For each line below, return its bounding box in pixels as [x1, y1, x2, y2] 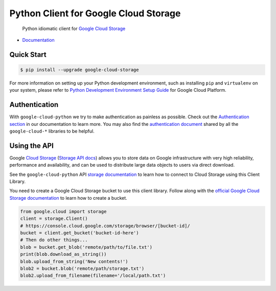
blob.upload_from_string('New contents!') [20, 258, 128, 264]
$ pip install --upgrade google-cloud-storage [20, 67, 139, 72]
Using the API [9, 141, 54, 150]
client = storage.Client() [20, 216, 88, 222]
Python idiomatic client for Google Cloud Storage [22, 25, 126, 32]
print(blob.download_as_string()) [20, 251, 107, 257]
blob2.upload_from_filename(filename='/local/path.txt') [20, 273, 166, 279]
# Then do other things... [20, 237, 88, 243]
